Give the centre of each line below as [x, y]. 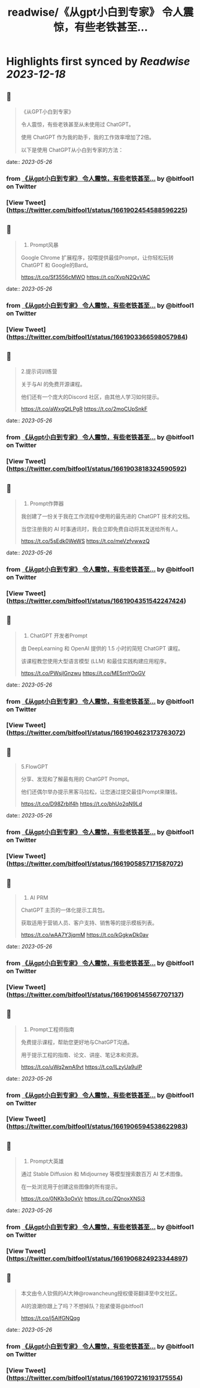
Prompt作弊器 [47, 503]
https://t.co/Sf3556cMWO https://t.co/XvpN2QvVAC [85, 277]
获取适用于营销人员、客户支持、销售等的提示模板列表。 [89, 923]
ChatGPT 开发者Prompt [59, 635]
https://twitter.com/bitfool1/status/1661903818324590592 [96, 469]
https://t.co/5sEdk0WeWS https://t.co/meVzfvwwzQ [85, 541]
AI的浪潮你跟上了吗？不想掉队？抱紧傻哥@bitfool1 [82, 1306]
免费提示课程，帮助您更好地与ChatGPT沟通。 [77, 1042]
